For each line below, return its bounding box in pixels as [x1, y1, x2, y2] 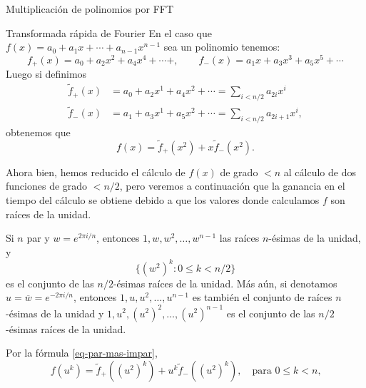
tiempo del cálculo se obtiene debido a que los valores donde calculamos [6, 193, 320, 207]
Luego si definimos [6, 66, 87, 81]
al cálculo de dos [283, 164, 356, 179]
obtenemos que [6, 125, 71, 139]
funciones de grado [6, 178, 88, 193]
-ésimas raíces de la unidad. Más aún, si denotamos [113, 275, 337, 290]
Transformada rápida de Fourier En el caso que [6, 25, 212, 40]
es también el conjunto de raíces [192, 290, 332, 305]
